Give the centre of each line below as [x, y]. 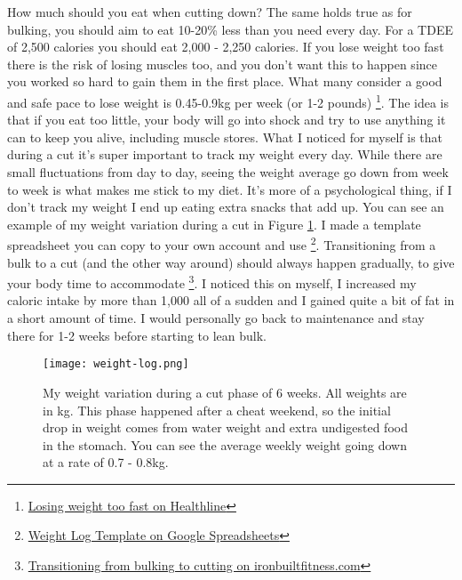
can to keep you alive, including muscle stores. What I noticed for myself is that [225, 137]
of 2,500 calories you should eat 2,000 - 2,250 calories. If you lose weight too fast [226, 47]
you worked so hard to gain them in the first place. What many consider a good [225, 81]
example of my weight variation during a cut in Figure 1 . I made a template [214, 224]
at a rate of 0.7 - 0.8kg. [106, 462]
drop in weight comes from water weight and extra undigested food [225, 427]
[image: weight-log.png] [116, 364]
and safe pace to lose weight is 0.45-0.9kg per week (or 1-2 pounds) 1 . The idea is [228, 101]
